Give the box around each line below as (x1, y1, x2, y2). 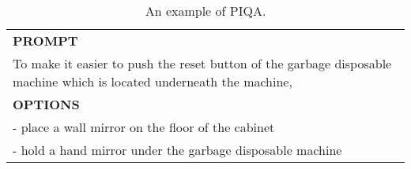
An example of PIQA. (145, 2, 266, 20)
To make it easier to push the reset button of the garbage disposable (13, 54, 392, 72)
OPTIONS (13, 95, 80, 113)
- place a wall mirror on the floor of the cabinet (13, 118, 275, 136)
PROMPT (13, 31, 78, 50)
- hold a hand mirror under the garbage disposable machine (13, 141, 342, 159)
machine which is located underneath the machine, (13, 72, 292, 90)
